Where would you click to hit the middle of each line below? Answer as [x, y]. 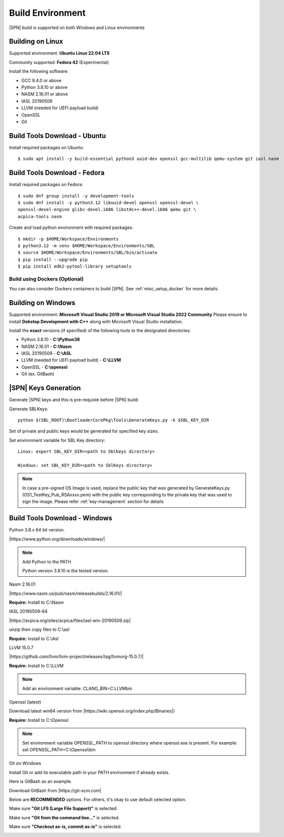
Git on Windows [25, 763]
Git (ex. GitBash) [38, 374]
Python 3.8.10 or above [45, 87]
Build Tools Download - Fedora [57, 173]
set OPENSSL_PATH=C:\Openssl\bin [59, 749]
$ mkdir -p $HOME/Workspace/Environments [68, 239]
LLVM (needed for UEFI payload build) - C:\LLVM [71, 360]
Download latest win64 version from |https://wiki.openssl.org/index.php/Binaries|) [92, 711]
